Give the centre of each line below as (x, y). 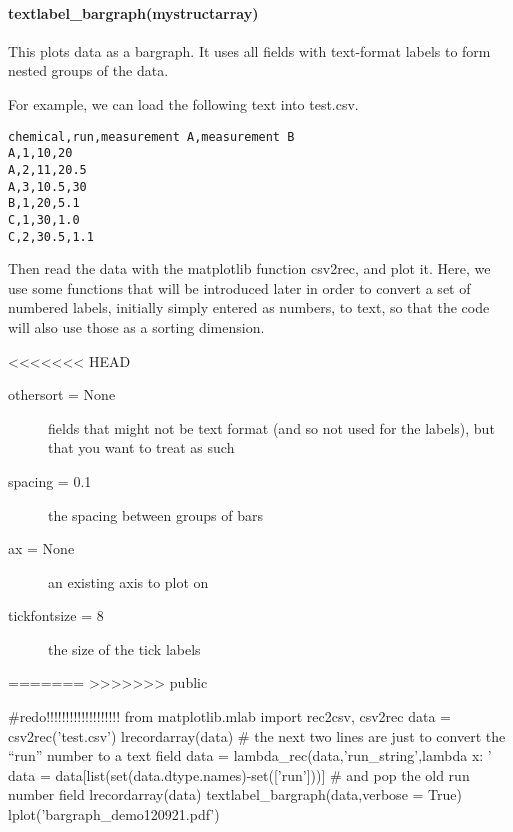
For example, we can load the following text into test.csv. (183, 103)
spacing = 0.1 (50, 480)
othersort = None (62, 394)
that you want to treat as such (141, 447)
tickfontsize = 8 (56, 615)
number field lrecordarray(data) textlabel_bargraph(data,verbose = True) (235, 794)
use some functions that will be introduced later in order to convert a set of (239, 287)
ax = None (41, 548)
